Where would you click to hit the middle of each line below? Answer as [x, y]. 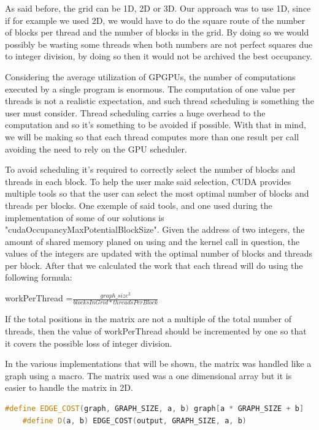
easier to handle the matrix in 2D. [69, 387]
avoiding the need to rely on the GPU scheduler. [96, 149]
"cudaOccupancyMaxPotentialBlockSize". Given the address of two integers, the [155, 229]
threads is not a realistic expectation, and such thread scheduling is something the [159, 101]
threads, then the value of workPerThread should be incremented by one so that [156, 330]
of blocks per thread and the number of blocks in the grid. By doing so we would [157, 32]
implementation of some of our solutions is [85, 217]
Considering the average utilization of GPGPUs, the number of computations [150, 76]
